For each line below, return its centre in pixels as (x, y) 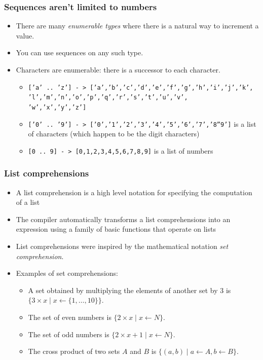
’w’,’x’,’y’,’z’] (57, 107)
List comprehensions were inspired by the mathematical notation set (122, 246)
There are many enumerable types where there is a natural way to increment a (137, 26)
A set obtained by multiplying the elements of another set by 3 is (129, 290)
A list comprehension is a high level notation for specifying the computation (134, 192)
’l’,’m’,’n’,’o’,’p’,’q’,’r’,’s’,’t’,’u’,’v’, (108, 98)
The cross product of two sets (74, 351)
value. (25, 35)
